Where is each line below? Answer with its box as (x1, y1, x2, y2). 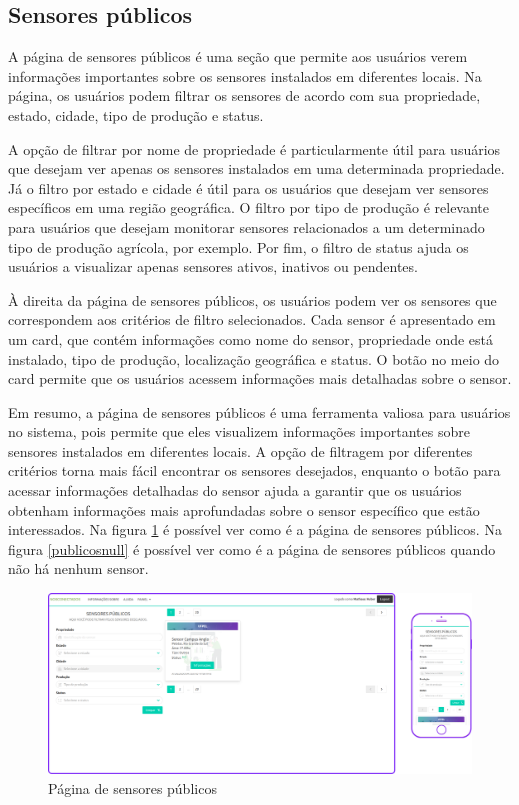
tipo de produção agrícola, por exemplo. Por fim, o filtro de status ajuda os (8, 236, 469, 257)
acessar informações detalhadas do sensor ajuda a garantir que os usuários (8, 480, 462, 501)
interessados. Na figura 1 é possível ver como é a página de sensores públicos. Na (8, 519, 502, 540)
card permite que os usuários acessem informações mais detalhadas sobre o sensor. (8, 368, 512, 389)
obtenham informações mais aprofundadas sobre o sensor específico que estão (8, 499, 480, 520)
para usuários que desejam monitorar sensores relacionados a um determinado (8, 216, 485, 237)
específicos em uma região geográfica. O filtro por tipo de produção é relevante (8, 197, 490, 218)
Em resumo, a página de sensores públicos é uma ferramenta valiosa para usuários (8, 401, 511, 422)
